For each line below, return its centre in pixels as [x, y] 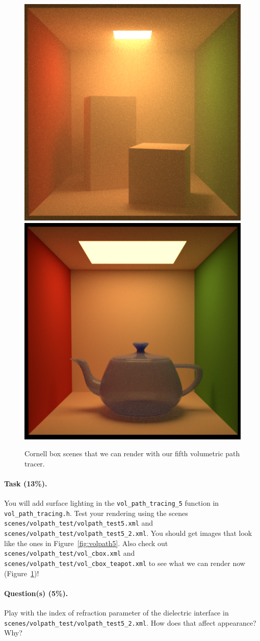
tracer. [35, 463]
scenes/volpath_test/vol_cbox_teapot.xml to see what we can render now [125, 563]
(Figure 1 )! [22, 573]
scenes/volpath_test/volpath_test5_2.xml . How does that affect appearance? [130, 622]
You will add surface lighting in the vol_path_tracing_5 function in [112, 503]
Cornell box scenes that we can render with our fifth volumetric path [132, 453]
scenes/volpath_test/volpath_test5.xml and [79, 523]
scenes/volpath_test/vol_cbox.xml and [70, 553]
